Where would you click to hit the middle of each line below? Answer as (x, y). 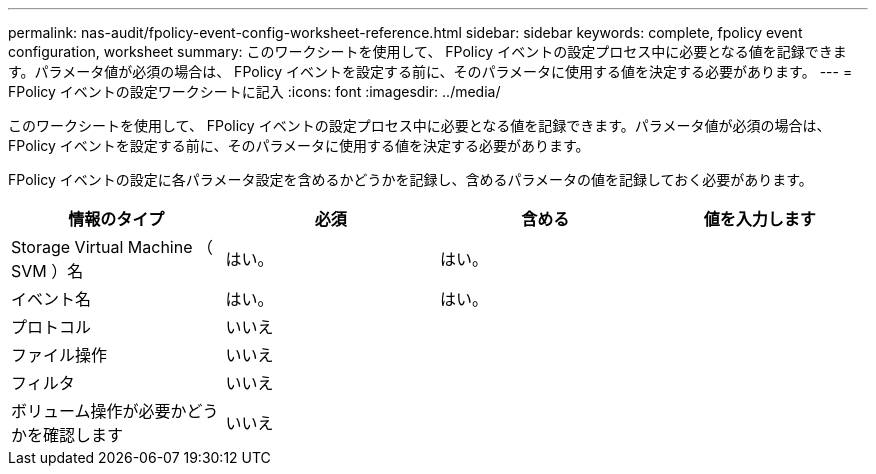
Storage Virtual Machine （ (112, 247)
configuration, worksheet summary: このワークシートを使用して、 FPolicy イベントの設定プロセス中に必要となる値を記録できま (427, 51)
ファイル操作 (59, 355)
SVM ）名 (47, 271)
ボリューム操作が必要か (99, 411)
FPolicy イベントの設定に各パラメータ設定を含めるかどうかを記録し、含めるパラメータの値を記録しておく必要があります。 (410, 179)
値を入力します (759, 219)
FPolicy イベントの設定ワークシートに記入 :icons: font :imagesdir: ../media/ (254, 91)
